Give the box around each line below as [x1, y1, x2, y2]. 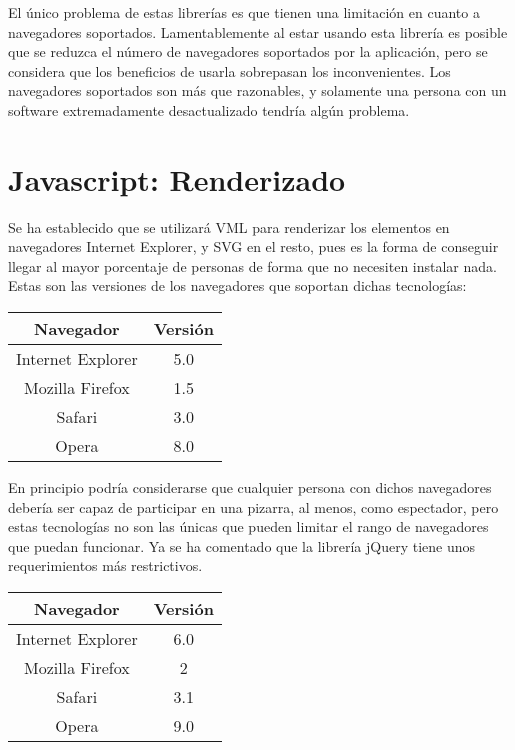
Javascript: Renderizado [8, 158, 346, 199]
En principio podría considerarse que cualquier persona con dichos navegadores [8, 477, 492, 498]
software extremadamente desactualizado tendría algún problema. [8, 99, 410, 120]
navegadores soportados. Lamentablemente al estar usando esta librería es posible [8, 21, 508, 42]
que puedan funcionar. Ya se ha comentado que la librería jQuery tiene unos [8, 535, 476, 556]
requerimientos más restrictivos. [8, 555, 203, 576]
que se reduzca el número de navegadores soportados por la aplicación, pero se [8, 41, 488, 62]
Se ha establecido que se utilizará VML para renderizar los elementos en [8, 216, 450, 237]
